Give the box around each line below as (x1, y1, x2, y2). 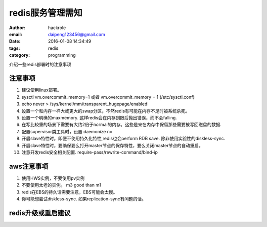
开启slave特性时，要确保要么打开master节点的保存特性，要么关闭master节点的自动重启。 (21, 142, 203, 148)
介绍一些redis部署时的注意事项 (9, 61, 72, 67)
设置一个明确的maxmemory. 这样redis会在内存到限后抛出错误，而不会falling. (21, 114, 178, 120)
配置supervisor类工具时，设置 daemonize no (21, 128, 113, 134)
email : (9, 31, 22, 37)
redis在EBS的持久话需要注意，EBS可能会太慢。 (21, 189, 118, 195)
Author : (9, 25, 26, 31)
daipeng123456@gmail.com (48, 31, 106, 37)
